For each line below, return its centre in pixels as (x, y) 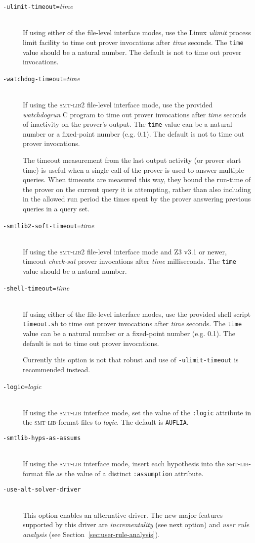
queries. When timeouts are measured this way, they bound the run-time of (137, 179)
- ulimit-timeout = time (38, 6)
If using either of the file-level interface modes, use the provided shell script (137, 314)
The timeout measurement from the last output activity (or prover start (132, 160)
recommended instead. (57, 369)
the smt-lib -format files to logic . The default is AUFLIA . (106, 422)
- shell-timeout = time (36, 287)
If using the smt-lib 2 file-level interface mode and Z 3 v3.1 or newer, (125, 251)
